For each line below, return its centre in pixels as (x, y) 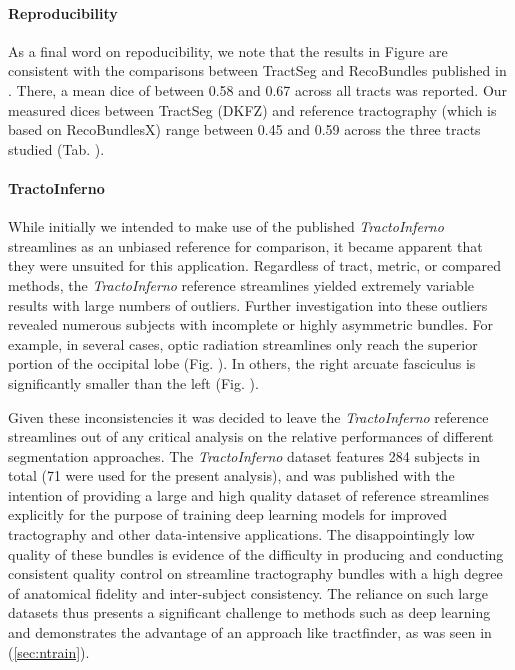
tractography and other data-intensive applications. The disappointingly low (241, 534)
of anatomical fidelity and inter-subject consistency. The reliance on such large (248, 592)
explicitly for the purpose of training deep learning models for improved (228, 514)
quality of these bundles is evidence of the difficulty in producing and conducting (256, 553)
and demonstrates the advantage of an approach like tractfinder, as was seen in (250, 632)
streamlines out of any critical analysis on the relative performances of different (251, 436)
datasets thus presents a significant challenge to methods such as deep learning (249, 612)
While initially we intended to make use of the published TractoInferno (226, 226)
